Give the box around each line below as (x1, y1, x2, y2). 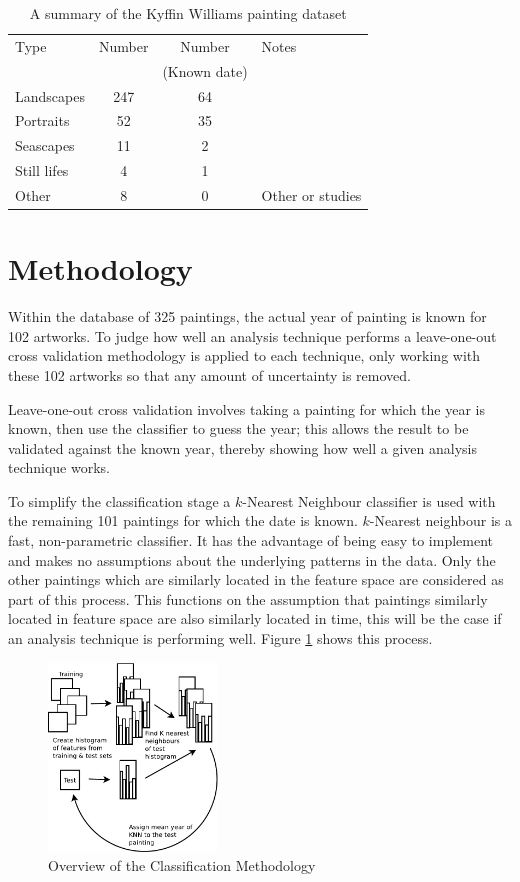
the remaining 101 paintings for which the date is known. (8, 510, 358, 531)
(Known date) (162, 60, 248, 81)
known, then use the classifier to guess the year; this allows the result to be (8, 418, 469, 439)
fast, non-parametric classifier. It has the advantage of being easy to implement (8, 530, 494, 551)
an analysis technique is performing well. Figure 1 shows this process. (8, 628, 433, 649)
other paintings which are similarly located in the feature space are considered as (8, 569, 504, 590)
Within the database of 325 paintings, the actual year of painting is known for (8, 306, 487, 327)
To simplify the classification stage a (8, 490, 231, 511)
